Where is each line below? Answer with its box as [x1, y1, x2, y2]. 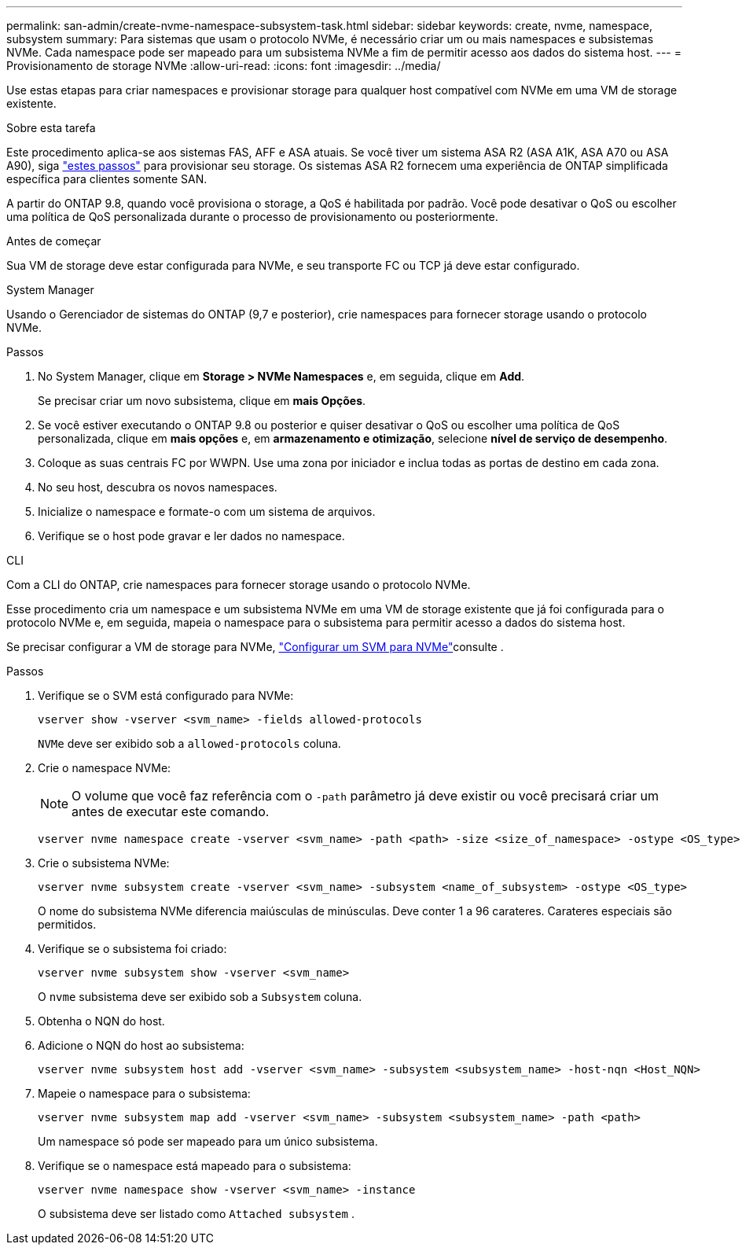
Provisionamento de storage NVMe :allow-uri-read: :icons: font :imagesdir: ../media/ [6, 59, 441, 72]
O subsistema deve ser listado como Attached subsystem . [38, 1207, 354, 1220]
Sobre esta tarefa [6, 121, 96, 134]
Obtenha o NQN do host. [38, 1014, 165, 1028]
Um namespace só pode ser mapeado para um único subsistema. [38, 1135, 378, 1148]
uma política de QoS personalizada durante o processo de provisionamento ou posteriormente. [6, 210, 498, 223]
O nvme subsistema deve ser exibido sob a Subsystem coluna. [38, 990, 362, 1003]
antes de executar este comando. [72, 804, 270, 819]
